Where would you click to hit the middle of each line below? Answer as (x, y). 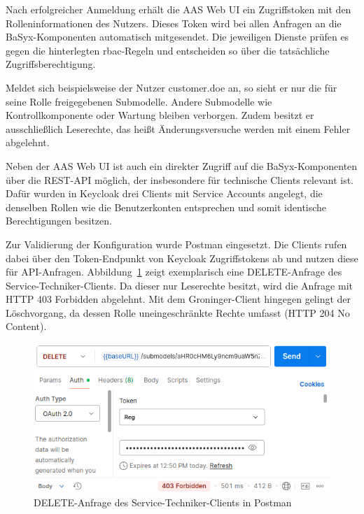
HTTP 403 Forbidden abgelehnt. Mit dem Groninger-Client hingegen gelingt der (178, 299)
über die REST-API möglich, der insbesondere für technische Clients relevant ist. (180, 179)
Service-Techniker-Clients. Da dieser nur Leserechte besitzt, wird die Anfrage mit (179, 285)
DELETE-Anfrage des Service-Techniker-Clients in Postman (163, 502)
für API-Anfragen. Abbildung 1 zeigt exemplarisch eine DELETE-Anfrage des (174, 272)
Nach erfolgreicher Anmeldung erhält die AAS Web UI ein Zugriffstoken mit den (178, 9)
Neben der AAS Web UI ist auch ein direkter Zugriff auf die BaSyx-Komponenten (182, 165)
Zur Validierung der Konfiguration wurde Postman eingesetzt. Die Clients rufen (176, 244)
